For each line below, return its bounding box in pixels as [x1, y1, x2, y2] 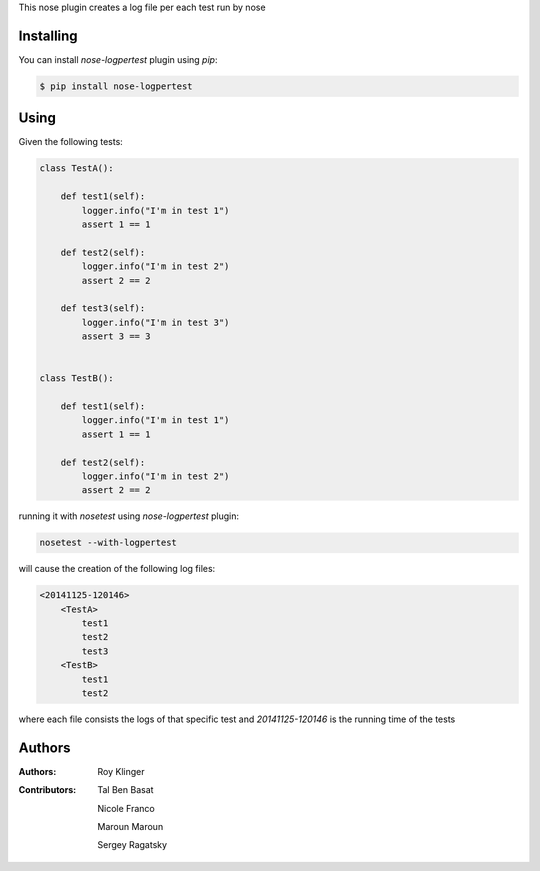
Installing [18, 27, 79, 44]
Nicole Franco [97, 802, 155, 814]
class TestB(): [39, 373, 114, 384]
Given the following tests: [18, 136, 124, 148]
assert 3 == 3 [81, 331, 151, 342]
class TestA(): [39, 163, 114, 174]
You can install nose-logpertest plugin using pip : [18, 53, 218, 65]
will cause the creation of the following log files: [18, 563, 216, 575]
